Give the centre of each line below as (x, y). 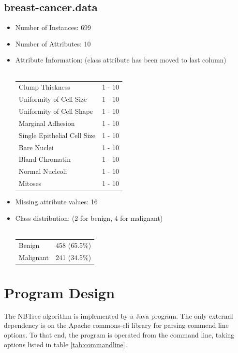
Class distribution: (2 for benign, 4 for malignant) (89, 218)
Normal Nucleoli (43, 171)
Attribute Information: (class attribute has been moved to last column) (121, 60)
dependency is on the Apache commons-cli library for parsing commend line (116, 325)
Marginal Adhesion (47, 123)
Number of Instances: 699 (53, 27)
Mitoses (30, 183)
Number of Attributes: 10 (53, 43)
